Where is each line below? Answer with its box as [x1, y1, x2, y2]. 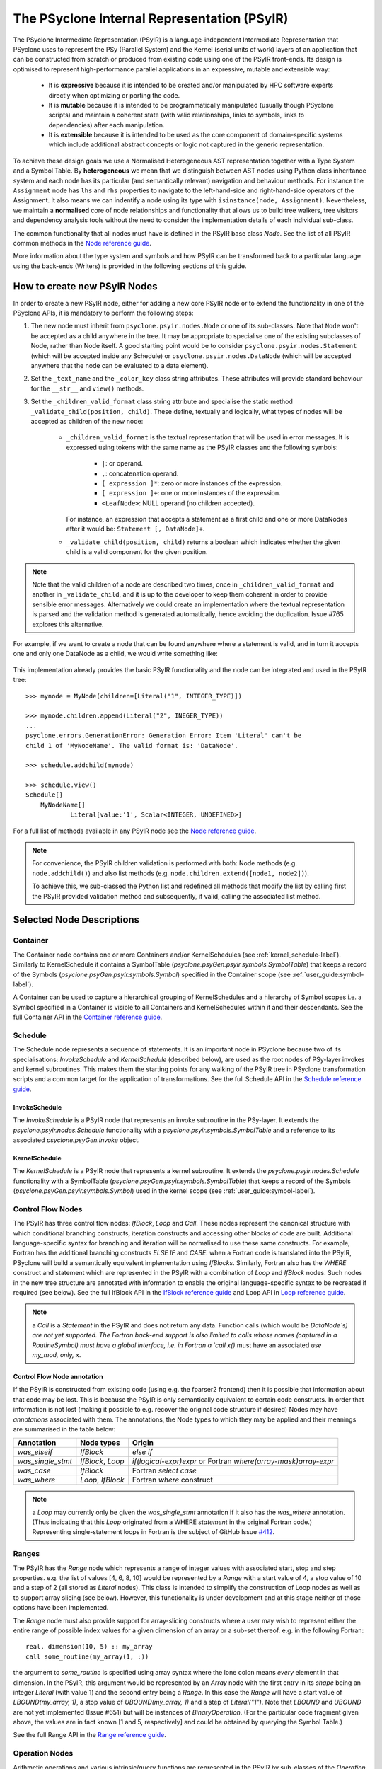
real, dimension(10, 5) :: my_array [25, 1642, 153, 1651]
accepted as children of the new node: [30, 417, 144, 425]
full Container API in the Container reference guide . [13, 1013, 163, 1022]
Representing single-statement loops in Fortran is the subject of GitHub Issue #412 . [32, 1528, 275, 1536]
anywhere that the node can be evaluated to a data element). [30, 362, 209, 369]
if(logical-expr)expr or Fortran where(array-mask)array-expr [132, 1456, 335, 1466]
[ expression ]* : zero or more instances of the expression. [101, 478, 283, 488]
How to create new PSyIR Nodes [13, 280, 158, 292]
